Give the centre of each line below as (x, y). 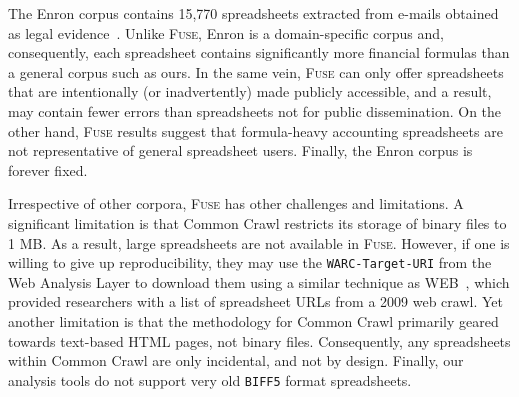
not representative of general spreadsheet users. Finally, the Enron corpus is (240, 150)
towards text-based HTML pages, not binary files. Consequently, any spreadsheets (259, 340)
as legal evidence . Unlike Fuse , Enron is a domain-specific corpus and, (226, 32)
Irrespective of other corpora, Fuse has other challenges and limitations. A (236, 203)
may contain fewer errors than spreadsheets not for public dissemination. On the (255, 110)
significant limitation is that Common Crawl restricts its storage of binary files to (257, 222)
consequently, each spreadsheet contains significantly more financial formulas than (259, 52)
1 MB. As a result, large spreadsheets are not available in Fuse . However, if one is (259, 242)
